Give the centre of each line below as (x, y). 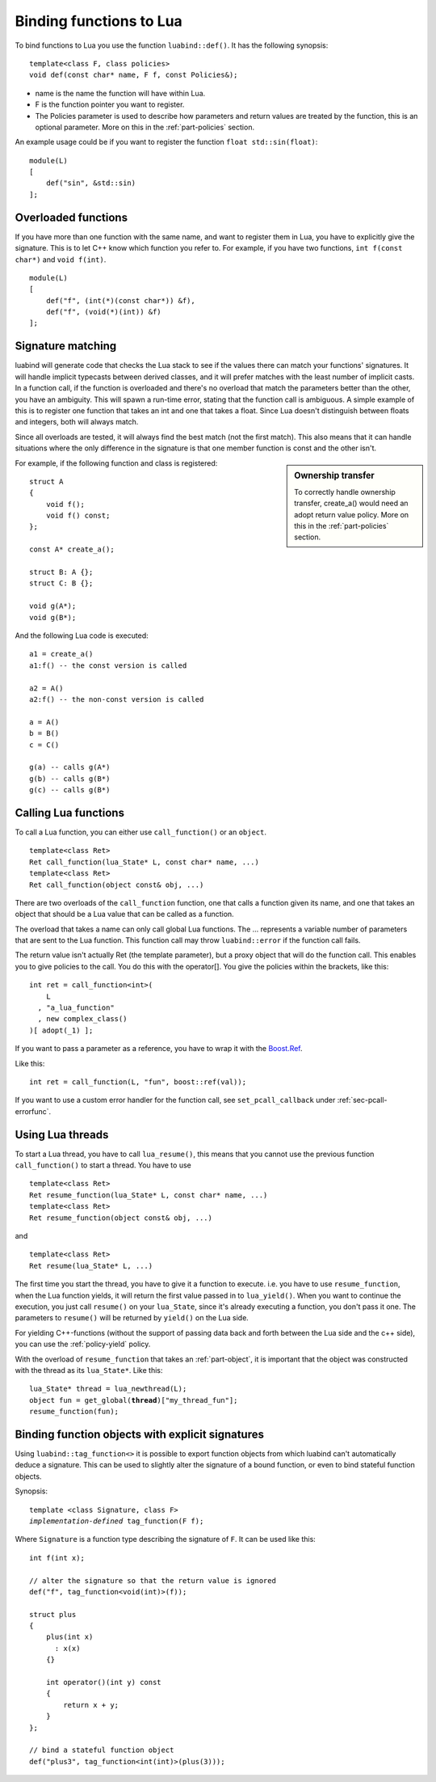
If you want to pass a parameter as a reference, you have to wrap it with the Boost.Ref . (159, 1049)
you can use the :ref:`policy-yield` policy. (83, 1344)
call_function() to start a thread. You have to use (103, 1165)
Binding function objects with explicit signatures (140, 1434)
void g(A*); (53, 606)
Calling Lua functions (70, 813)
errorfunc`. (33, 1111)
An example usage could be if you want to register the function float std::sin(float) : (166, 142)
